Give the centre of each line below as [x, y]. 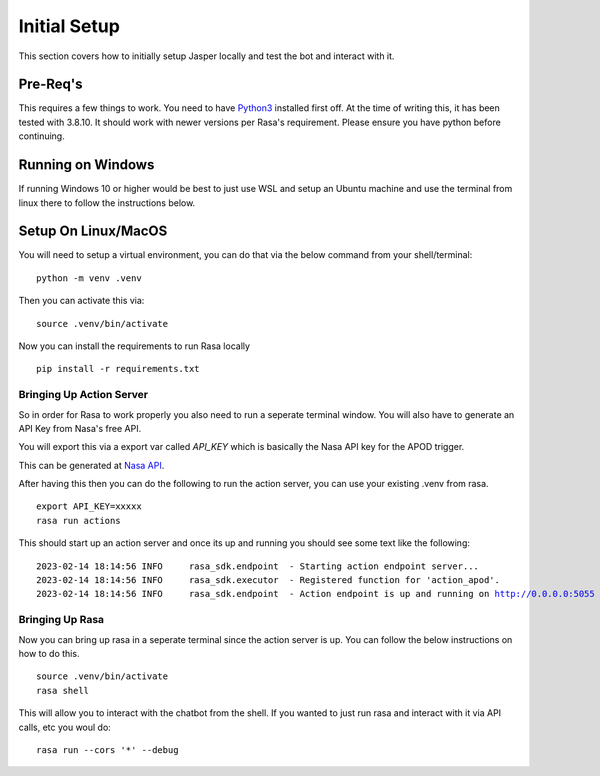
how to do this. [49, 653]
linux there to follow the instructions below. [107, 202]
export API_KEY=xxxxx [89, 506]
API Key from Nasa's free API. [80, 428]
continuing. [41, 136]
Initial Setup [69, 26]
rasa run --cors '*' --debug [107, 749]
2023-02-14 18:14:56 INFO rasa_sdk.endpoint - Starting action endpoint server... [258, 566]
